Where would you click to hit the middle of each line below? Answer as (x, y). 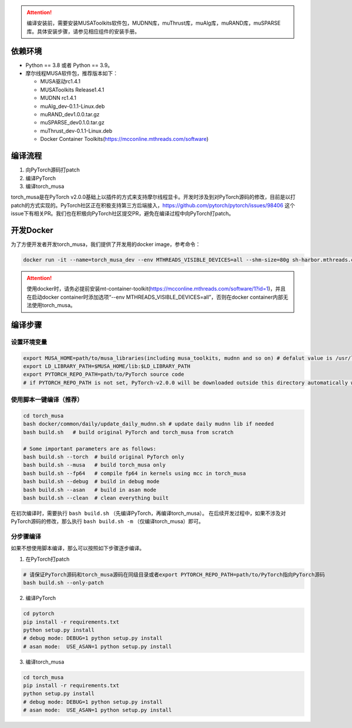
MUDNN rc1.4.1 (58, 98)
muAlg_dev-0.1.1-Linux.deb (72, 106)
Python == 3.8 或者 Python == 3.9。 (69, 65)
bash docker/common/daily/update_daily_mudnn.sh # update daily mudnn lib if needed (148, 424)
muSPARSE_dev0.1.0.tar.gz (72, 123)
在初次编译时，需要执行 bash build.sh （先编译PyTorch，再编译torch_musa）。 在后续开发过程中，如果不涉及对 (148, 513)
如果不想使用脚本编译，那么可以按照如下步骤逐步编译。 (78, 548)
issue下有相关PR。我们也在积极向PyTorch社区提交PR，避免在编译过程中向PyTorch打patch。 (122, 214)
